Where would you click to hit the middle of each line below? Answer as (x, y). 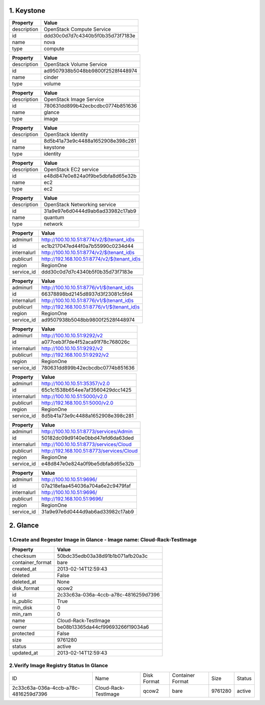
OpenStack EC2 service (71, 169)
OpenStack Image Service (74, 99)
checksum (24, 556)
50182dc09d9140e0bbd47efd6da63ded (88, 438)
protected (23, 634)
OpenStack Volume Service (75, 64)
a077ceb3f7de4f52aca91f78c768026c (86, 342)
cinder (51, 77)
